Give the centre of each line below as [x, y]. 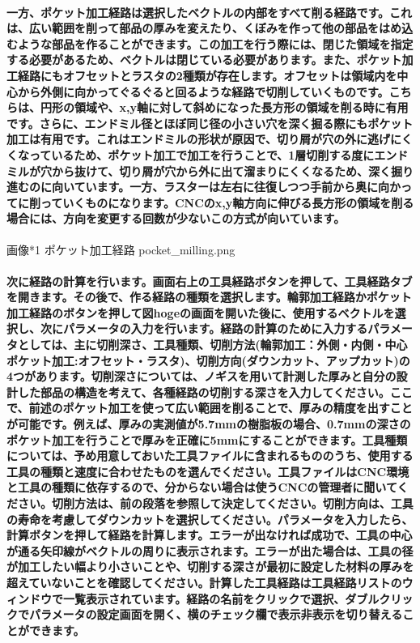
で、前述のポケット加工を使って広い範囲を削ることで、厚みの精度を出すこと [210, 408]
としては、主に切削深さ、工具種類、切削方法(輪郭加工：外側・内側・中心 [212, 345]
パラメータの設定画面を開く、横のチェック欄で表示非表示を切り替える [216, 614]
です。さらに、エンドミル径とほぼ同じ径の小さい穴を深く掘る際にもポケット [210, 123]
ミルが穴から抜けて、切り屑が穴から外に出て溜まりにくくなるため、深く [199, 170]
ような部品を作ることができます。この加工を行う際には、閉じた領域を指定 [215, 43]
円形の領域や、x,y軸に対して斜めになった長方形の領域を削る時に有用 [224, 107]
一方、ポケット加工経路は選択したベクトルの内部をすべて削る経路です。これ [210, 12]
